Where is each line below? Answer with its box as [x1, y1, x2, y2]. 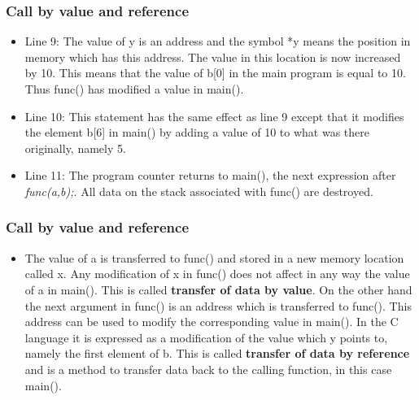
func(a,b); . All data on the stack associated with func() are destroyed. [24, 182, 373, 199]
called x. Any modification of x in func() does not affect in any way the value [24, 265, 410, 282]
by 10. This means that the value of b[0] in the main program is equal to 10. [24, 64, 406, 81]
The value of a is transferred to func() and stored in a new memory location [24, 249, 404, 266]
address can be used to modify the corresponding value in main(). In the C [24, 313, 399, 330]
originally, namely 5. [24, 139, 126, 156]
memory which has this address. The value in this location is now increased [24, 48, 401, 65]
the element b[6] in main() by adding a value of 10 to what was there [24, 124, 370, 141]
